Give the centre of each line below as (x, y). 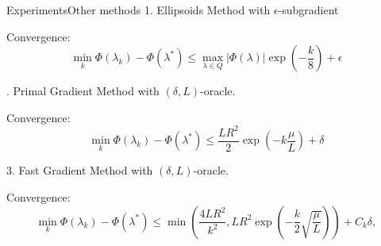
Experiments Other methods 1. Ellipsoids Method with (139, 10)
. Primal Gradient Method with (83, 91)
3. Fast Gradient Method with (80, 170)
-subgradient (308, 10)
